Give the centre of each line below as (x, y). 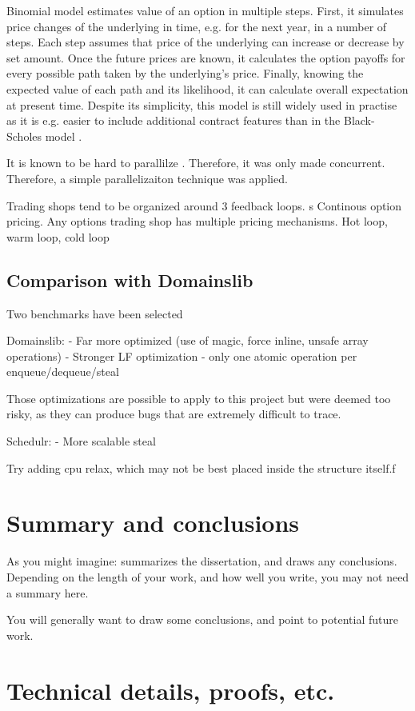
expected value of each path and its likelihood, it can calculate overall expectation (207, 88)
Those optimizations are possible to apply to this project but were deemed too (199, 398)
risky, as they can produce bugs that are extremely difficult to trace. (174, 414)
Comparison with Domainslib (130, 280)
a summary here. (48, 592)
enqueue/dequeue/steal (63, 371)
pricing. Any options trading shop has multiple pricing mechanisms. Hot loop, (197, 221)
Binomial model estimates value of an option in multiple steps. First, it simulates (205, 10)
